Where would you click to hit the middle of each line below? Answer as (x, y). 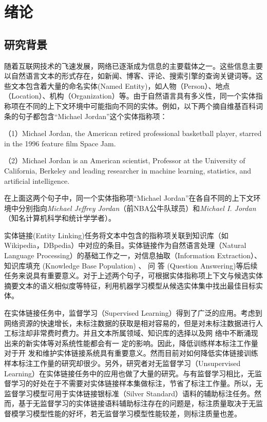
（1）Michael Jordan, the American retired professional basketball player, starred (133, 133)
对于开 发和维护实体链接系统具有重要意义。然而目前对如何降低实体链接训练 (131, 353)
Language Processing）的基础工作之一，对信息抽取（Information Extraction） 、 (133, 255)
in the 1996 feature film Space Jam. (60, 143)
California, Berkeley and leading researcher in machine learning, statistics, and (128, 170)
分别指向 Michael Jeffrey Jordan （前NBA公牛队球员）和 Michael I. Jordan (137, 208)
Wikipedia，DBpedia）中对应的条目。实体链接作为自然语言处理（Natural (125, 245)
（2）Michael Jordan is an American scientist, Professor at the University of (125, 160)
